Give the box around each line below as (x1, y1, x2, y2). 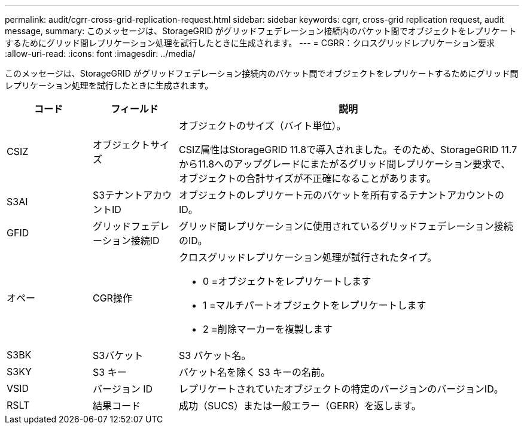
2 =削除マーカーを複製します (202, 323, 333, 335)
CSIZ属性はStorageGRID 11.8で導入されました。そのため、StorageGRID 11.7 (178, 144, 517, 156)
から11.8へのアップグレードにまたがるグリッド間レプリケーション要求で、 (178, 158, 511, 170)
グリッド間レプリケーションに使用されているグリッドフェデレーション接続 (178, 220, 513, 232)
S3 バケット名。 (178, 349, 251, 361)
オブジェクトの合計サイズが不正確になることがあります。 (178, 172, 436, 184)
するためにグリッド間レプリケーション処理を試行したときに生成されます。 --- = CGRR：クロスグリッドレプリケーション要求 (5, 38, 495, 48)
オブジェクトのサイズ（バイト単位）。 (178, 120, 346, 132)
